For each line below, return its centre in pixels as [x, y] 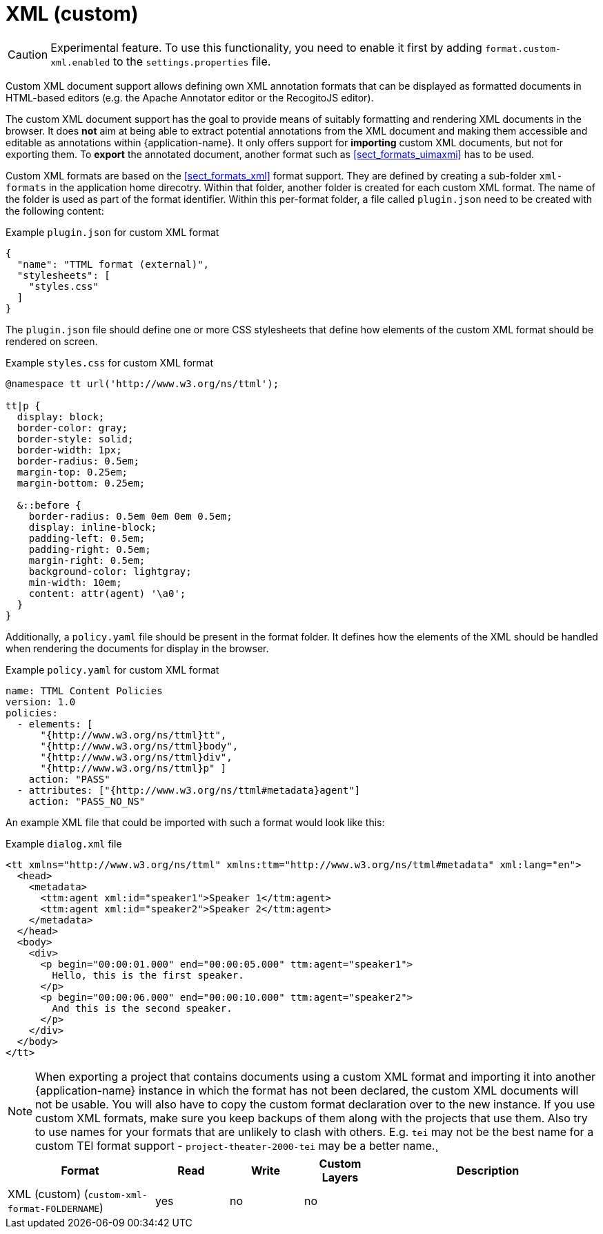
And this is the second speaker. [142, 1008]
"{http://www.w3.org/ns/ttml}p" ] [134, 768]
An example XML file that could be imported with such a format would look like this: [195, 822]
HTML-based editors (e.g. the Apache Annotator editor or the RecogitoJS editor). [190, 97]
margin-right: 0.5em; [87, 560]
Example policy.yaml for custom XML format [112, 669]
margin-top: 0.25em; [72, 472]
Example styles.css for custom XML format [109, 362]
